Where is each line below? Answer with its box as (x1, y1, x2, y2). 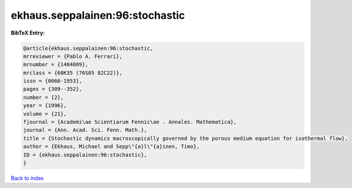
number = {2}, (23, 94, 64, 101)
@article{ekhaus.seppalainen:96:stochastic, (23, 45, 154, 52)
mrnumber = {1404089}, (23, 61, 89, 68)
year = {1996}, (23, 102, 67, 109)
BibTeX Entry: (11, 29, 45, 36)
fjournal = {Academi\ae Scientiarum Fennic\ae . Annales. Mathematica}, (23, 119, 237, 125)
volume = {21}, (23, 110, 67, 117)
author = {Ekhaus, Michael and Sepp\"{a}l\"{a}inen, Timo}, (23, 143, 200, 150)
